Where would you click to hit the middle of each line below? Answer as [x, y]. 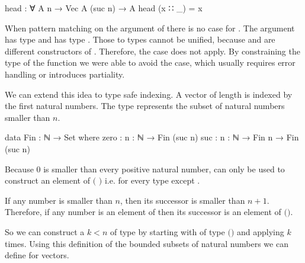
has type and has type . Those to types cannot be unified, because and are [140, 39]
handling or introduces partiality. [65, 74]
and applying [260, 231]
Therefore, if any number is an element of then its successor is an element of [143, 212]
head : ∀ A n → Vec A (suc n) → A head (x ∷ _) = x [104, 8]
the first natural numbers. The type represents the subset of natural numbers [145, 106]
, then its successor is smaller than [182, 200]
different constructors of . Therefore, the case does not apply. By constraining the [152, 51]
